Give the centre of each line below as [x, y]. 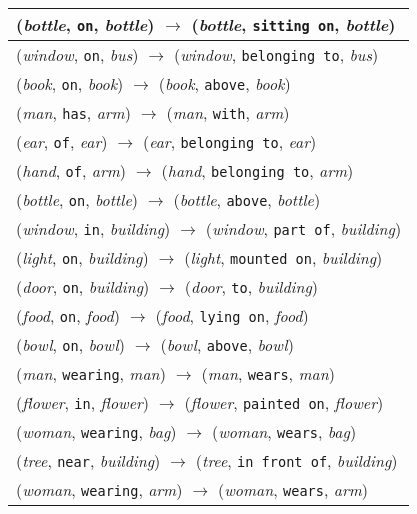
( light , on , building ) [82, 257]
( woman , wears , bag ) [284, 431]
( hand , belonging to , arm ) [257, 170]
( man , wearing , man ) [91, 373]
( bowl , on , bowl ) [70, 344]
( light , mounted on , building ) [283, 257]
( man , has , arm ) [73, 112]
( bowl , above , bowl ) [227, 344]
